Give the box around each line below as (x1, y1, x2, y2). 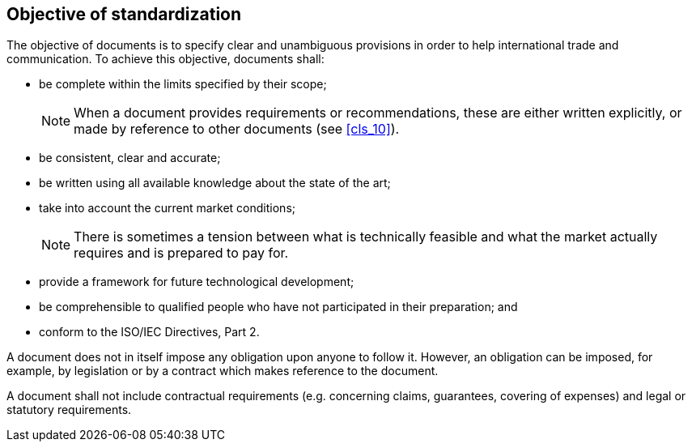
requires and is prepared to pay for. (74, 245, 289, 262)
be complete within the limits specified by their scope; (39, 77, 327, 92)
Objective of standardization (6, 4, 242, 24)
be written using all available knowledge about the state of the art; (39, 176, 391, 190)
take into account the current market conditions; (39, 201, 295, 215)
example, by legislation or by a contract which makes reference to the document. (6, 364, 439, 378)
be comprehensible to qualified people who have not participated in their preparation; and (39, 300, 518, 314)
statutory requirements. (6, 403, 132, 417)
